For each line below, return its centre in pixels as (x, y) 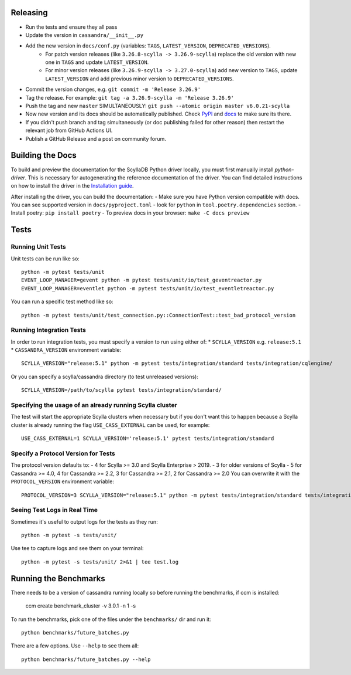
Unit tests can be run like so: (45, 259)
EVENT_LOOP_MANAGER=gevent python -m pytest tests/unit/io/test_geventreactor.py (142, 280)
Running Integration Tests (48, 330)
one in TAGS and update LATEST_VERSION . (97, 62)
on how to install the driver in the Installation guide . (72, 186)
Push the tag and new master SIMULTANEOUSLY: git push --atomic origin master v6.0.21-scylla (158, 106)
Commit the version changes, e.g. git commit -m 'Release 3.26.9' (113, 89)
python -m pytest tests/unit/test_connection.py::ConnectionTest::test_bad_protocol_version (159, 315)
